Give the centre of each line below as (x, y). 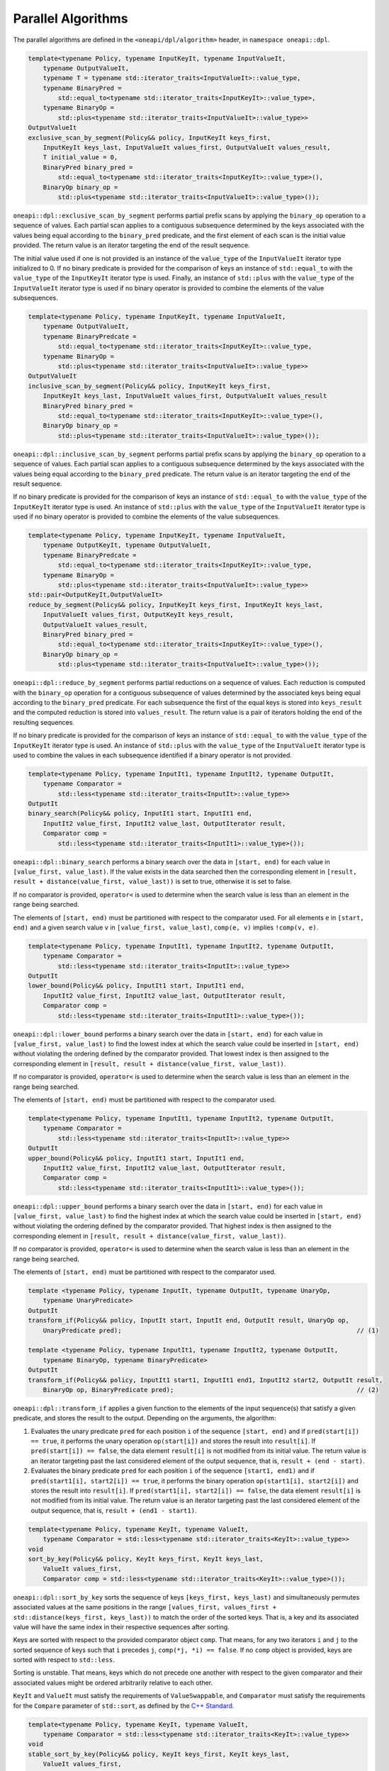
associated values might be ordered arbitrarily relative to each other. (113, 1682)
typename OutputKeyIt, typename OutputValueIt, (127, 545)
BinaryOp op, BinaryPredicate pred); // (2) (211, 1390)
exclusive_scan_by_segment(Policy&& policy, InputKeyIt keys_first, (150, 137)
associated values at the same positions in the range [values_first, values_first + (145, 1607)
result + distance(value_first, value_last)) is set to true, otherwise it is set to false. (152, 881)
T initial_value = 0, (80, 157)
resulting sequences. (44, 722)
